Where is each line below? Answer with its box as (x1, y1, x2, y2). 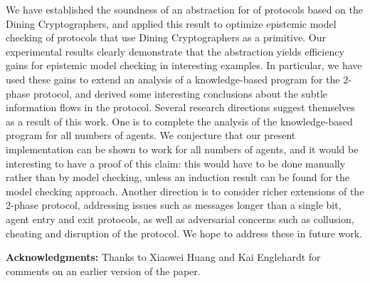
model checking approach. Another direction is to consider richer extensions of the (6, 183, 364, 198)
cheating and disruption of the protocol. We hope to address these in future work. (6, 225, 363, 240)
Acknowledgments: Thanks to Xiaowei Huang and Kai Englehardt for (6, 249, 321, 264)
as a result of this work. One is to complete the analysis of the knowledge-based (6, 113, 353, 128)
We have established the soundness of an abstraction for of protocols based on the (6, 2, 364, 16)
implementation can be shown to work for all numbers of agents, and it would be (6, 141, 359, 156)
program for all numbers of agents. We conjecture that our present (6, 128, 296, 143)
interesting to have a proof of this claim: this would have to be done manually (6, 155, 346, 170)
